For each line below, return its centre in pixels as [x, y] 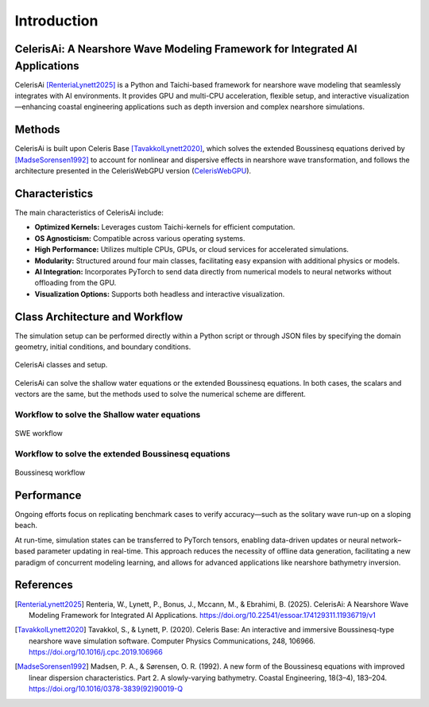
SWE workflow [39, 433]
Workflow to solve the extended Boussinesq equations [122, 453]
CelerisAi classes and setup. [61, 365]
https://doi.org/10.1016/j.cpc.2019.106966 [96, 652]
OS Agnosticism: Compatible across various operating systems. [140, 238]
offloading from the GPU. [75, 283]
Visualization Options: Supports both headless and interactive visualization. [160, 293]
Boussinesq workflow [50, 472]
